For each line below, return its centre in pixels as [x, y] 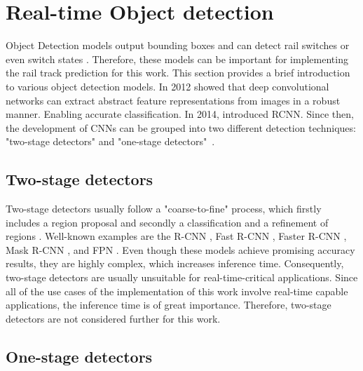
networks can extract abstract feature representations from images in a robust [173, 100]
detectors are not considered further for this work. [113, 318]
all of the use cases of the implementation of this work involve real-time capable [177, 291]
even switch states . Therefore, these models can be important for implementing [177, 59]
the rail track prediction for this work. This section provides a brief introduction [178, 73]
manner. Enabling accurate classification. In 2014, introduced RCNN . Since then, [180, 114]
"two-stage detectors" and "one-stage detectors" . [110, 141]
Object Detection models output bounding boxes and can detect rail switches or [178, 45]
